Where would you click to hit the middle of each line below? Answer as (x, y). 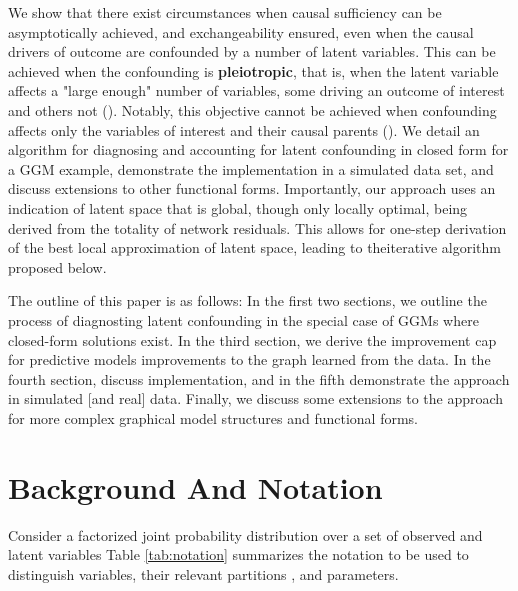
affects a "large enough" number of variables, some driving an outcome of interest (256, 90)
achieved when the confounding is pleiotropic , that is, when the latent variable (253, 70)
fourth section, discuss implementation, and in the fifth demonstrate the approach (259, 378)
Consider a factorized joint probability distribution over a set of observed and (245, 534)
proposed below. (57, 266)
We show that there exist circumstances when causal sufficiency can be (225, 12)
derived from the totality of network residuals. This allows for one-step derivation (257, 227)
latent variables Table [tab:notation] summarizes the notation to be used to (238, 554)
